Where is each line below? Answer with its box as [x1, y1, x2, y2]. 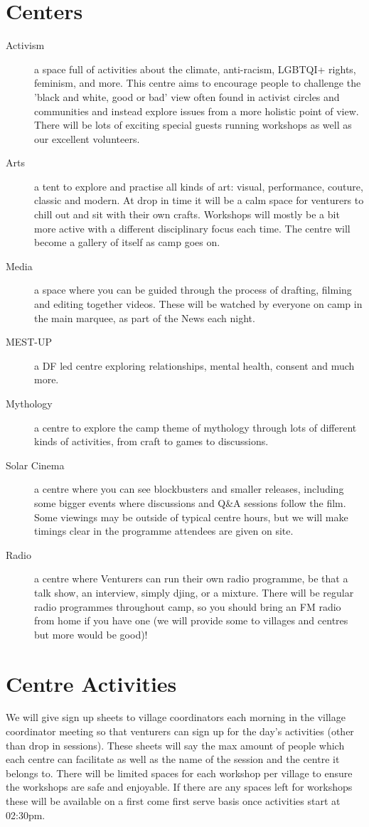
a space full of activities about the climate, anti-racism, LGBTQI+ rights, [34, 61, 356, 76]
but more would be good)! [34, 626, 148, 641]
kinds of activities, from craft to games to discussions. [34, 434, 269, 449]
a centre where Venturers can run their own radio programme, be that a [34, 571, 348, 586]
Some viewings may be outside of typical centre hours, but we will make [34, 509, 348, 524]
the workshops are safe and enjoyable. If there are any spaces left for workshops [6, 779, 353, 794]
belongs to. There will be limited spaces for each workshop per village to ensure [6, 765, 353, 780]
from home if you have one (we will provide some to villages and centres [34, 613, 348, 628]
